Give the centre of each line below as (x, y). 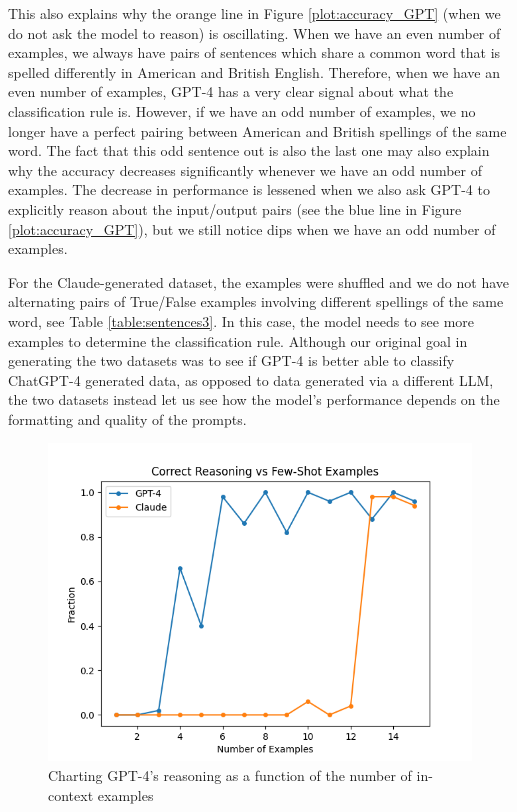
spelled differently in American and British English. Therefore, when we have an (254, 71)
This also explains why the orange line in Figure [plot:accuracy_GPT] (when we (254, 13)
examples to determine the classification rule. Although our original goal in (238, 340)
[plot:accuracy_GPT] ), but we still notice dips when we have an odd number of (252, 228)
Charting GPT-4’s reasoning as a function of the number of (230, 775)
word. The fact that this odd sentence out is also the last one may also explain (249, 150)
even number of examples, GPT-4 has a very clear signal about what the (231, 91)
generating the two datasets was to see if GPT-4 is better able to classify (231, 360)
